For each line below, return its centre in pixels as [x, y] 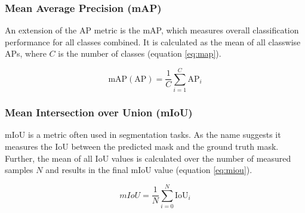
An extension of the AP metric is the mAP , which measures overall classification [152, 30]
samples [19, 170]
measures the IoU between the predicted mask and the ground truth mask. [142, 146]
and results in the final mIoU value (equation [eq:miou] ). [149, 170]
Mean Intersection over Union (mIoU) [99, 112]
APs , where [26, 53]
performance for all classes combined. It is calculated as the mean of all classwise [153, 41]
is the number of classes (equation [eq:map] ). [140, 53]
